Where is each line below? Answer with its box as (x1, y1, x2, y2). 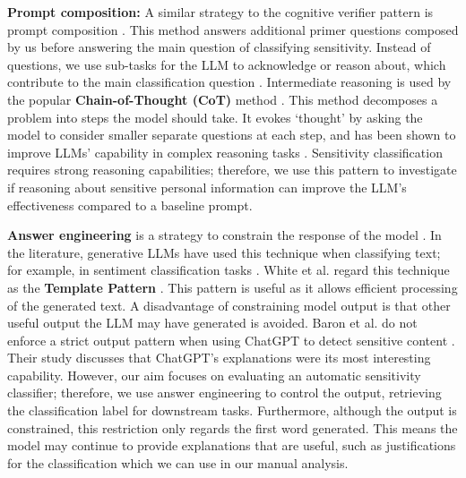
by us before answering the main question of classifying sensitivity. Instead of (7, 38, 431, 56)
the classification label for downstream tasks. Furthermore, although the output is (7, 401, 457, 420)
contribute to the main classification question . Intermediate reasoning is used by (7, 73, 452, 91)
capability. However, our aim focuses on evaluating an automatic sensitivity (7, 365, 421, 384)
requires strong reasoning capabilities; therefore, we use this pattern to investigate (7, 160, 457, 179)
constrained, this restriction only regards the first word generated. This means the (7, 418, 458, 437)
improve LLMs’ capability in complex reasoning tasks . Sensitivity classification (7, 142, 443, 161)
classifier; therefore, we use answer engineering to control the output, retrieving (7, 383, 442, 402)
